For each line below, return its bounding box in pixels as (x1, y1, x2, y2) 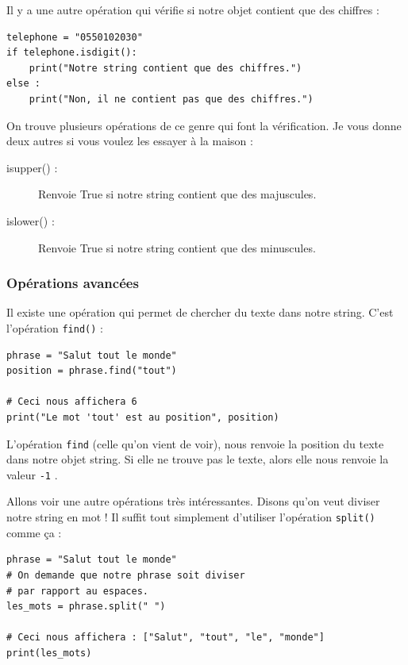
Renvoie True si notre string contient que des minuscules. (38, 239, 316, 256)
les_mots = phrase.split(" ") (6, 601, 166, 613)
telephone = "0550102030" (6, 31, 143, 43)
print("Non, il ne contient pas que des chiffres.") (29, 93, 314, 105)
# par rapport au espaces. (6, 585, 148, 597)
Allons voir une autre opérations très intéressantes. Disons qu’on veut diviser (6, 493, 380, 509)
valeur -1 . (6, 466, 58, 482)
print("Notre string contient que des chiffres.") (29, 62, 302, 74)
